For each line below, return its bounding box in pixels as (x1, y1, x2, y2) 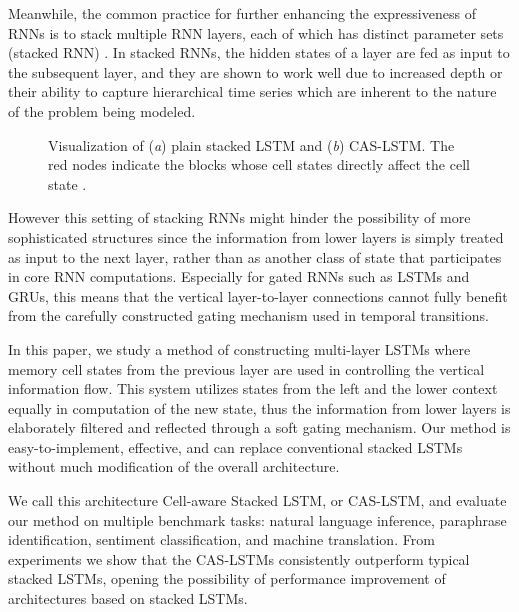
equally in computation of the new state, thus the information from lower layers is (8, 397, 511, 418)
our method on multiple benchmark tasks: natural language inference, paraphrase (8, 509, 507, 530)
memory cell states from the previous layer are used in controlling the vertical (8, 358, 485, 379)
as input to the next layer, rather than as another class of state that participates (8, 246, 502, 267)
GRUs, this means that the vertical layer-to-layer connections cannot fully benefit (8, 285, 508, 306)
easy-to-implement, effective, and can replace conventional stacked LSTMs (8, 436, 463, 457)
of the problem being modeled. (8, 100, 196, 121)
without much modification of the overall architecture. (8, 456, 340, 477)
